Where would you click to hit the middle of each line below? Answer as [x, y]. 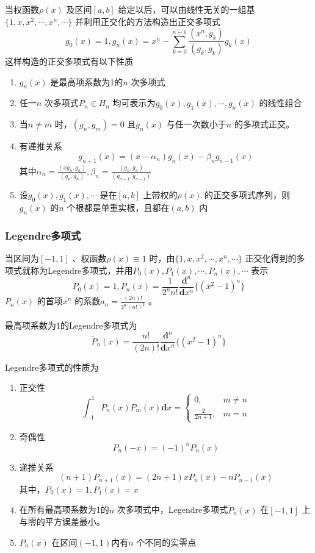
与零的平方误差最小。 [62, 522]
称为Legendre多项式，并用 [81, 270]
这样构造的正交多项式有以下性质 [69, 61]
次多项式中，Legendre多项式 [172, 509]
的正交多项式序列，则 [247, 195]
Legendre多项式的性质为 [52, 367]
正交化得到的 [271, 258]
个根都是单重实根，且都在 [118, 208]
